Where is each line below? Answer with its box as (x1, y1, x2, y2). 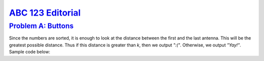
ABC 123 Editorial (9, 7, 81, 18)
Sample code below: (9, 49, 50, 55)
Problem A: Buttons (9, 21, 74, 30)
